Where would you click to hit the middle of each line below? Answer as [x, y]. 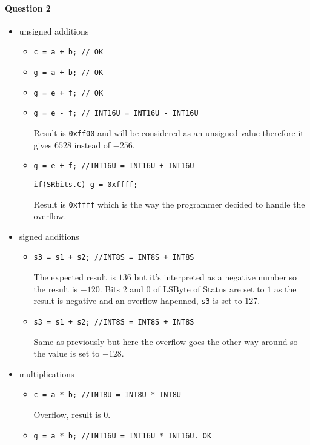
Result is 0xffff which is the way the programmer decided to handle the [169, 204]
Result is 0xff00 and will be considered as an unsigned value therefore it [169, 133]
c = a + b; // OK [68, 52]
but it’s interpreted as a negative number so [216, 277]
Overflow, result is [67, 414]
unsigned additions [54, 31]
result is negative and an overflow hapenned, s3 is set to [138, 301]
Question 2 [28, 8]
